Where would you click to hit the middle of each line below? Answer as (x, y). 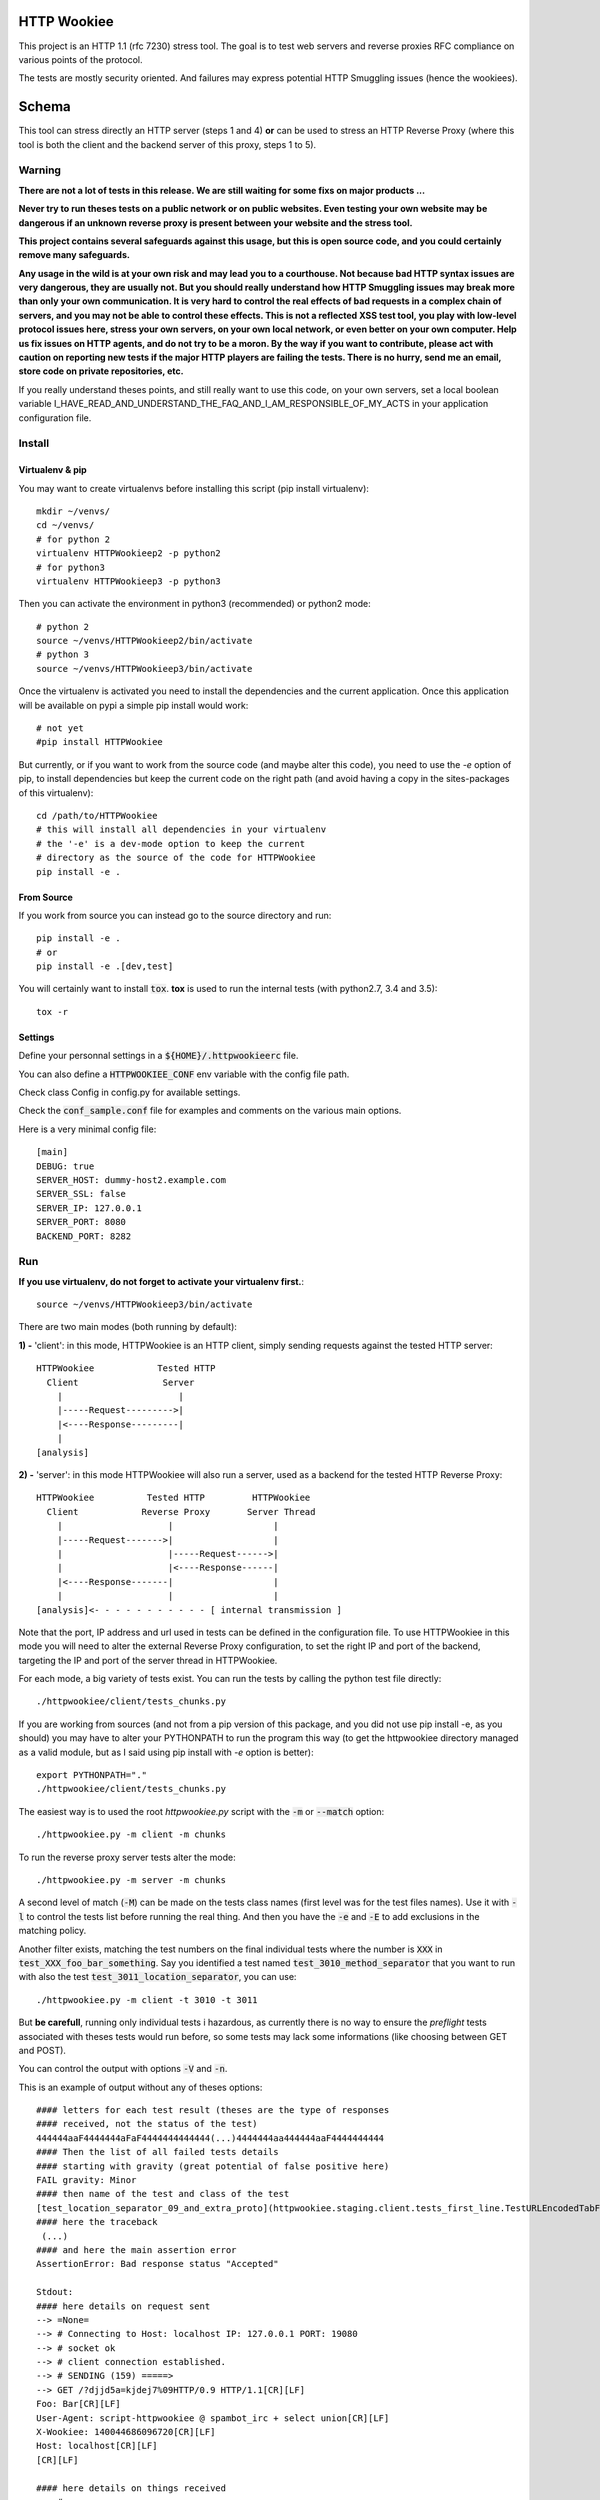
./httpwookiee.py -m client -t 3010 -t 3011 (147, 1999)
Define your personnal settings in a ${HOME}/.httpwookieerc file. (158, 1056)
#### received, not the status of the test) (147, 2124)
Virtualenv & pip (52, 470)
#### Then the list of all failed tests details (157, 2152)
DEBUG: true (65, 1166)
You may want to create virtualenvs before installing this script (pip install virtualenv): (194, 488)
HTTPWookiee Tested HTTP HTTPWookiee (173, 1498)
